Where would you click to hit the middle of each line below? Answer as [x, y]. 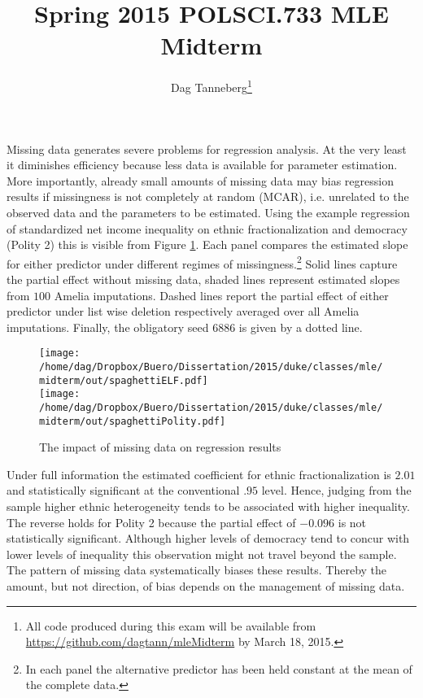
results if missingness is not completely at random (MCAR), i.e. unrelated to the [208, 196]
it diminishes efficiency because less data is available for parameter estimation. [202, 165]
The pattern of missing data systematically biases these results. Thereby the [197, 570]
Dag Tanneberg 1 [211, 86]
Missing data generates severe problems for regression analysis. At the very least [207, 148]
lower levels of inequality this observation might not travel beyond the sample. [202, 554]
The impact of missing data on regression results [160, 447]
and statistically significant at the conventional [123, 490]
